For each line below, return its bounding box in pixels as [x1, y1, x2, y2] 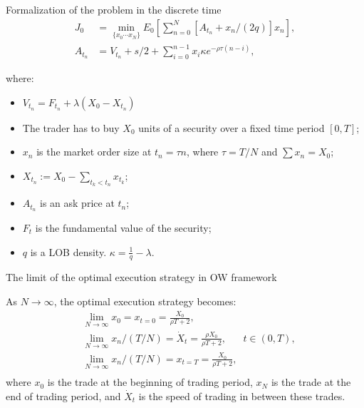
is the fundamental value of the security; [35, 220, 212, 235]
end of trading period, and [6, 388, 121, 403]
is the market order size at [36, 144, 152, 159]
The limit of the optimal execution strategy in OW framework [6, 270, 277, 285]
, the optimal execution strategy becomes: [53, 294, 236, 309]
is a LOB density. [30, 244, 107, 259]
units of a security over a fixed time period [138, 120, 325, 135]
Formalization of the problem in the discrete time [6, 2, 222, 16]
